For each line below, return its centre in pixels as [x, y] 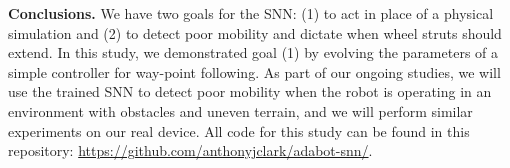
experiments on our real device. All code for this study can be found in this [239, 130]
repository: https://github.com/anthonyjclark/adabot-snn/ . [190, 150]
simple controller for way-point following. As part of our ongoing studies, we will [254, 71]
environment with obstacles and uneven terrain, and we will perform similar [240, 110]
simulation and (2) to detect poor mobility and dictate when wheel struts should [255, 32]
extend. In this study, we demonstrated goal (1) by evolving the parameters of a [253, 52]
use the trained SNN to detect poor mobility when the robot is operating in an [250, 91]
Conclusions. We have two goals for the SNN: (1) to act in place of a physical [251, 13]
